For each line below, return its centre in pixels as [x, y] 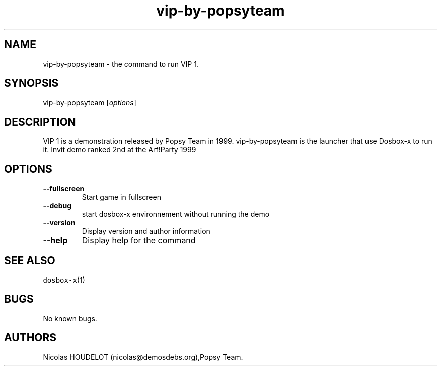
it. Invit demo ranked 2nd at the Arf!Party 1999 [120, 150]
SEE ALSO [30, 260]
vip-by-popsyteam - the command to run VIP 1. [121, 64]
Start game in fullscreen [121, 197]
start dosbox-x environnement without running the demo [176, 214]
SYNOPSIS [31, 83]
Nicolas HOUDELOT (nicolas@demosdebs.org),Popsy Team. [143, 357]
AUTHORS [30, 338]
